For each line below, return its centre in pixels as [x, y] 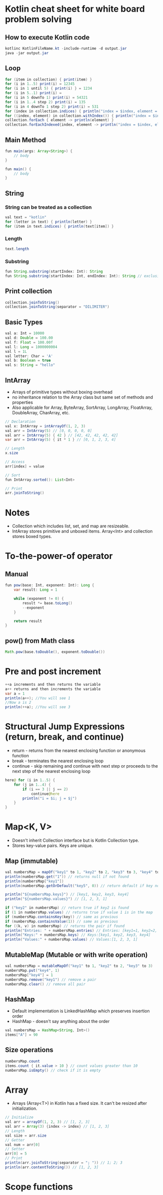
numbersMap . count [23, 1061]
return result [28, 621]
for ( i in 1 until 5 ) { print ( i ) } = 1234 [49, 89]
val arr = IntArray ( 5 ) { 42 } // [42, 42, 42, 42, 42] [62, 435]
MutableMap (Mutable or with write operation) [76, 954]
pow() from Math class [40, 641]
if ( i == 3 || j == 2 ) [45, 789]
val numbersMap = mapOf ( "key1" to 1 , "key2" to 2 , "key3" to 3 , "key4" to [82, 872]
